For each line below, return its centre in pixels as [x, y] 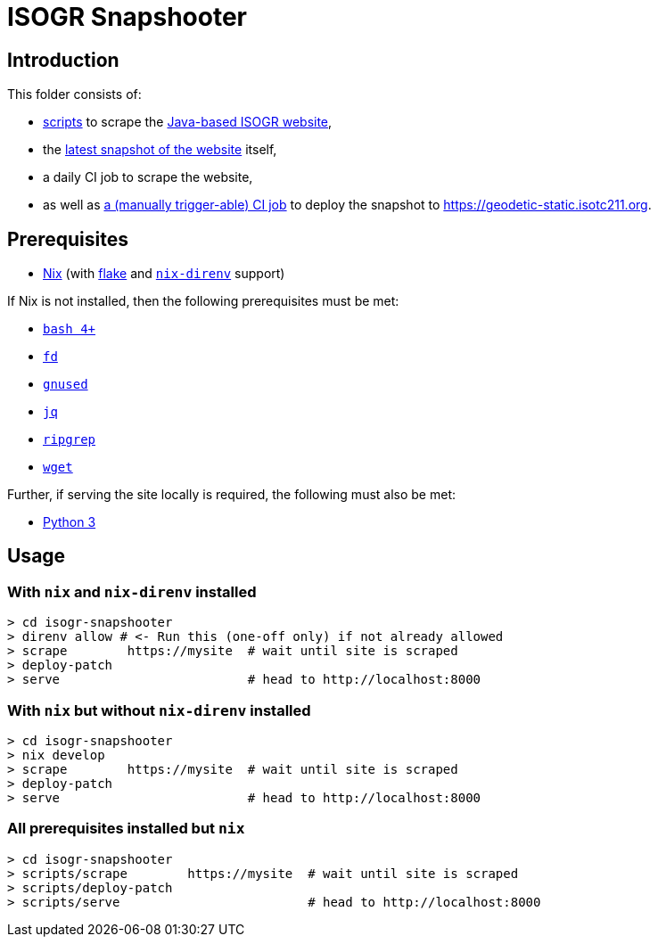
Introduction [63, 60]
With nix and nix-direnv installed [132, 591]
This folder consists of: [74, 94]
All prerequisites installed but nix [126, 829]
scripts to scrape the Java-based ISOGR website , [188, 122]
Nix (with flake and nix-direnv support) [164, 274]
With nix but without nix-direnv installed [159, 710]
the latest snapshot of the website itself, [160, 150]
